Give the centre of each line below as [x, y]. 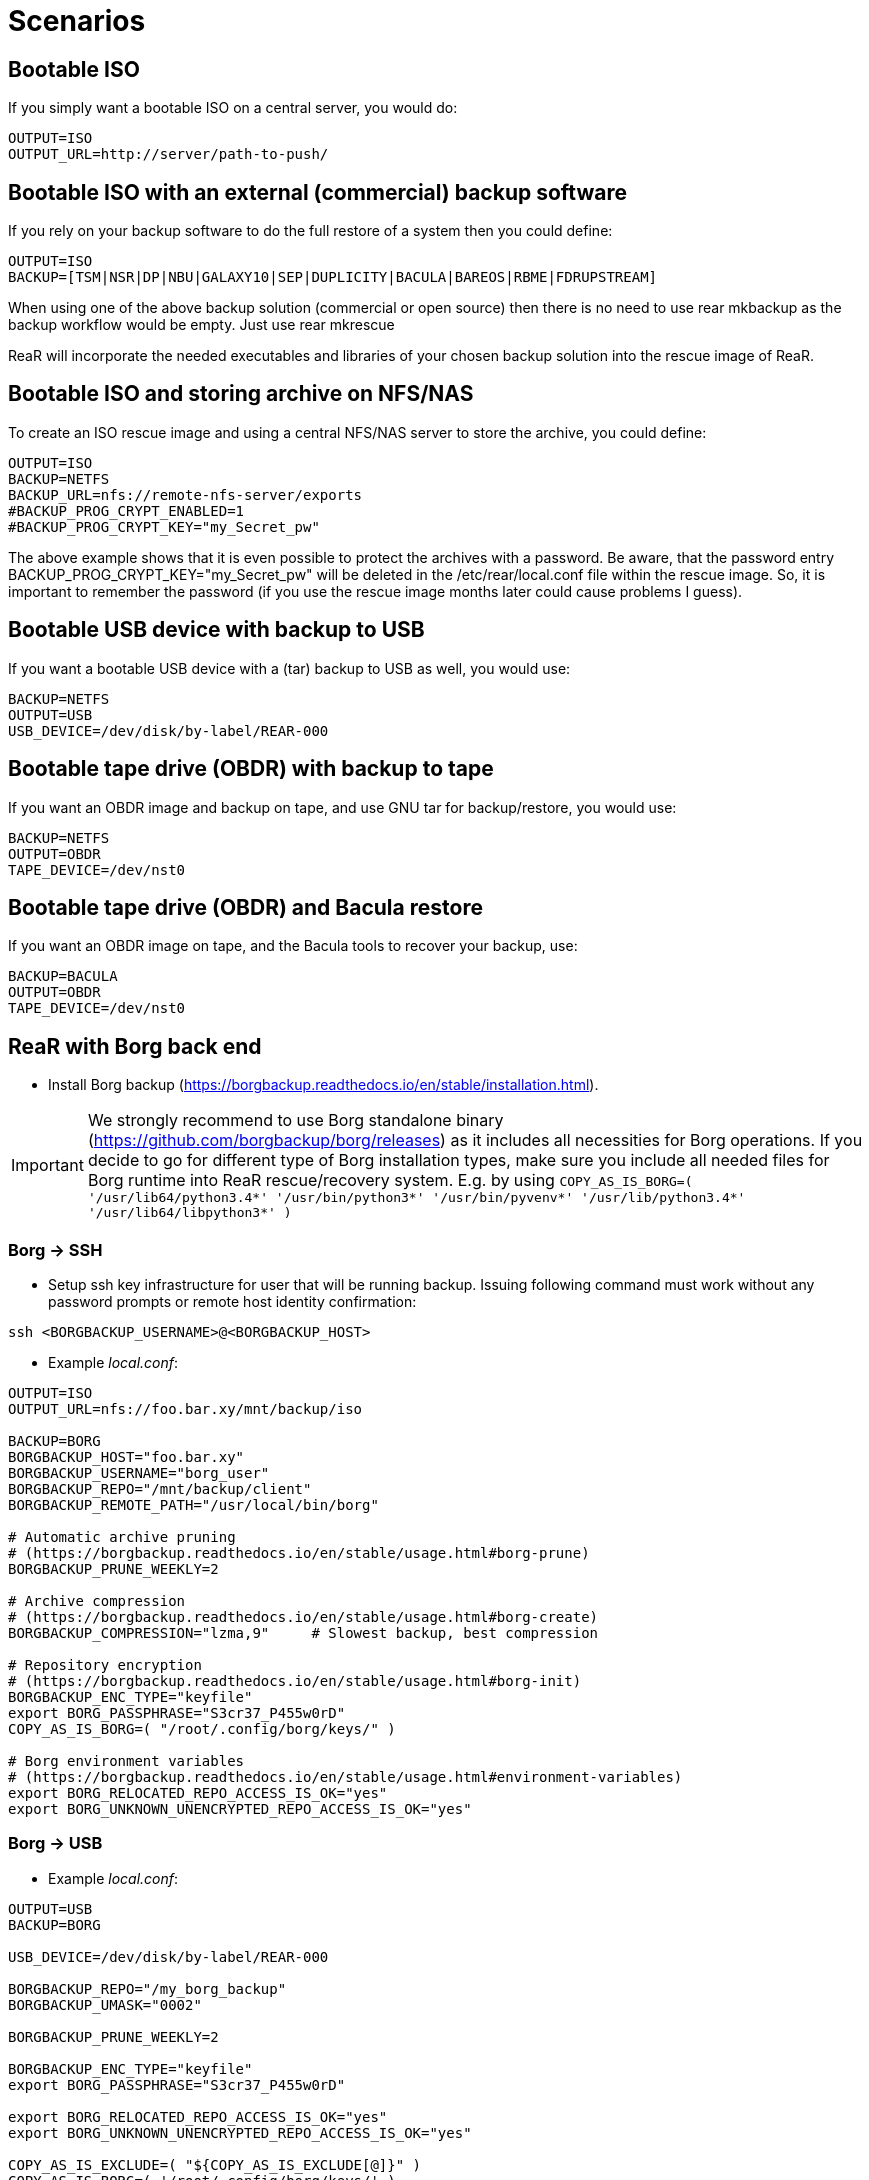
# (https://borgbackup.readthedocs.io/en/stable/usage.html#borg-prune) [299, 1552]
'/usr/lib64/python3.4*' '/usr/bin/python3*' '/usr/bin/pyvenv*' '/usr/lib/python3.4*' [416, 1198]
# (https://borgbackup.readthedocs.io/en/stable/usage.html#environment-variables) [345, 1776]
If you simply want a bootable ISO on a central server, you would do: [233, 108]
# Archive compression [97, 1600]
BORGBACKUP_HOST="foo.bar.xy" [126, 1456]
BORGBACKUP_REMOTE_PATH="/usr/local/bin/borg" [193, 1504]
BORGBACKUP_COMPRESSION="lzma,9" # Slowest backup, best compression [303, 1632]
